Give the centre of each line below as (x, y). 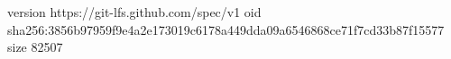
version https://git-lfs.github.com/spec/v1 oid (134, 12)
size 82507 (35, 47)
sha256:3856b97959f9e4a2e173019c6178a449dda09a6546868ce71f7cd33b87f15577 (226, 29)
